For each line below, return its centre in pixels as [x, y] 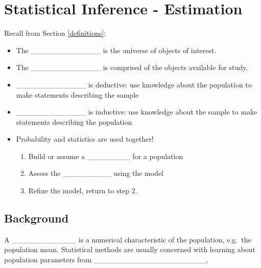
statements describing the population [74, 121]
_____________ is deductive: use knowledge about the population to [134, 84]
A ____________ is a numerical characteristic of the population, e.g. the [128, 239]
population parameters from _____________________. [106, 260]
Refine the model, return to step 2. [83, 191]
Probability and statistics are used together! [85, 139]
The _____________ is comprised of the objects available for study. [132, 67]
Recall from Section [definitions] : [55, 33]
